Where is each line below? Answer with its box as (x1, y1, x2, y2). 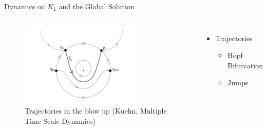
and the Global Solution (59, 1, 135, 11)
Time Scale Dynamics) (25, 115, 96, 126)
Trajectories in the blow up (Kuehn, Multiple (25, 105, 167, 116)
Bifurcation (227, 60, 263, 70)
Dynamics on (4, 1, 45, 11)
